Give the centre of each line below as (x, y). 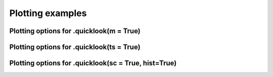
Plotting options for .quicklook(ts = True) (75, 47)
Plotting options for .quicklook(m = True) (75, 31)
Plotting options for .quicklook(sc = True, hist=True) (93, 63)
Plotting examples (48, 13)
